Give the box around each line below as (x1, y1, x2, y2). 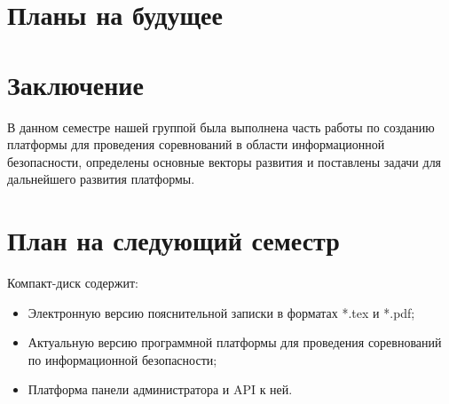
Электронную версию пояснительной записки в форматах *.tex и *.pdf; (28, 303, 415, 321)
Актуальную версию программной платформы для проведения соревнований (28, 333, 442, 352)
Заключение (7, 66, 144, 102)
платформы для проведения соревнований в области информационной (7, 135, 385, 154)
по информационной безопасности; (28, 350, 217, 368)
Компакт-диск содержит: (7, 273, 138, 291)
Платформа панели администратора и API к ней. (28, 380, 293, 399)
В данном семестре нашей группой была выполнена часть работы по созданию (7, 117, 435, 136)
